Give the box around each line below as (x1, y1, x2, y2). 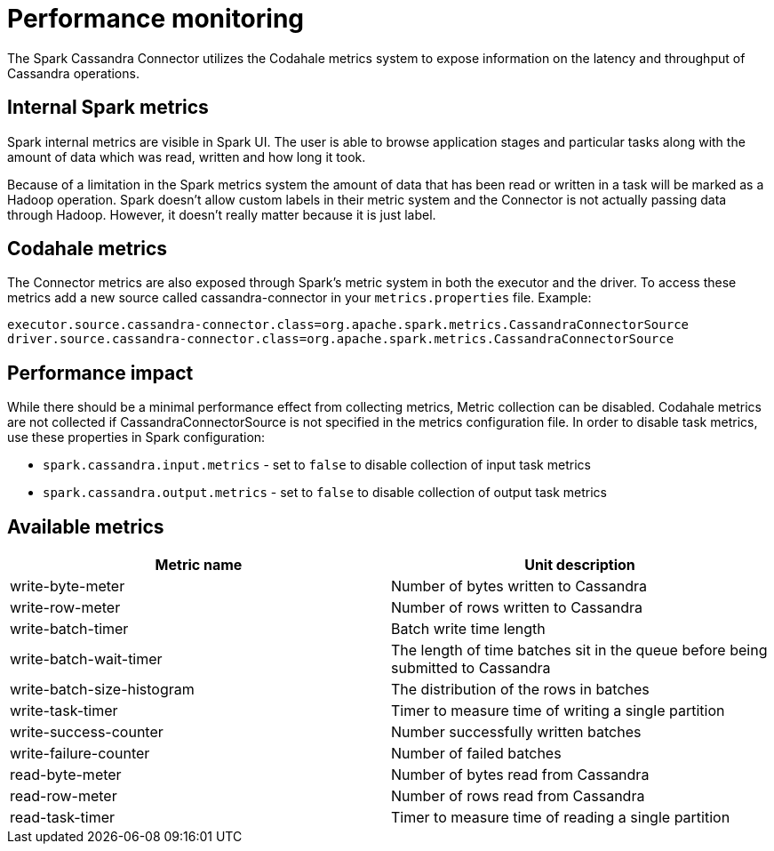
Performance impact (7, 361, 194, 384)
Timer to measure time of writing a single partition (391, 702, 725, 720)
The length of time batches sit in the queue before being (391, 641, 768, 660)
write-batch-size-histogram (10, 680, 195, 699)
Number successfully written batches (391, 723, 642, 742)
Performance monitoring (7, 4, 305, 34)
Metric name (155, 556, 243, 574)
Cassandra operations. (7, 65, 140, 81)
